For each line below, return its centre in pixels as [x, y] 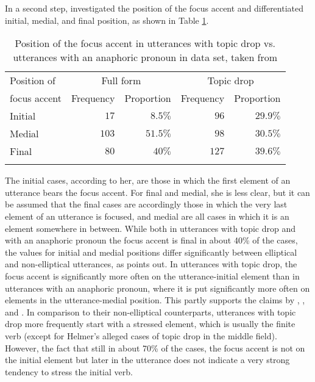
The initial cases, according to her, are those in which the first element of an [148, 180]
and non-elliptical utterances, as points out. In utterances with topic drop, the [151, 264]
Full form [121, 81]
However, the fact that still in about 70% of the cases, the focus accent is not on [155, 348]
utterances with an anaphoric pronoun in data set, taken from [145, 57]
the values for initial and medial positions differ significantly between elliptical [151, 252]
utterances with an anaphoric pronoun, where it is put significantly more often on [157, 288]
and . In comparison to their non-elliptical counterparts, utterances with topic [150, 312]
